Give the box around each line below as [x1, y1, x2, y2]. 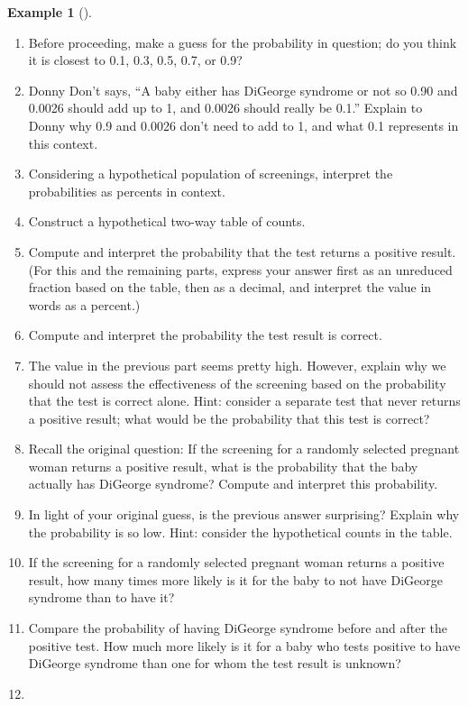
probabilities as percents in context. [28, 181, 225, 200]
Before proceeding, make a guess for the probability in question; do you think [28, 32, 457, 51]
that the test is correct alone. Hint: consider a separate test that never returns [28, 391, 461, 410]
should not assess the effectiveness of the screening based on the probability [28, 373, 446, 392]
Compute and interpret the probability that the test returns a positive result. [28, 242, 456, 261]
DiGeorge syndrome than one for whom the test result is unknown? [28, 654, 401, 673]
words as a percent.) [28, 295, 141, 314]
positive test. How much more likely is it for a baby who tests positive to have [28, 636, 461, 655]
